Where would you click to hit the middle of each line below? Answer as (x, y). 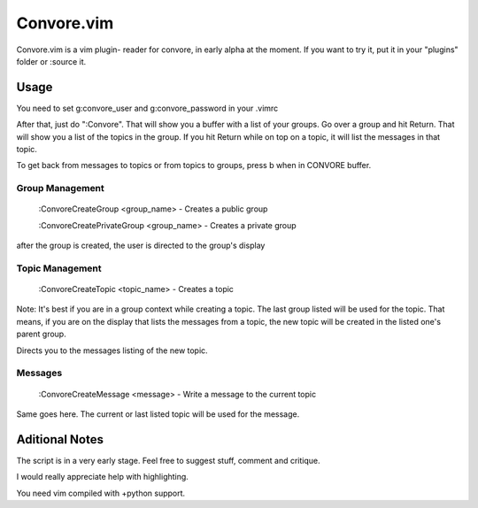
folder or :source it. (51, 61)
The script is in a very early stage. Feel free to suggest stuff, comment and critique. (168, 460)
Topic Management (59, 268)
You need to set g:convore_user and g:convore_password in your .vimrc (147, 108)
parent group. (41, 334)
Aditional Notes (60, 439)
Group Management (61, 189)
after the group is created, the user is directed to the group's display (141, 246)
